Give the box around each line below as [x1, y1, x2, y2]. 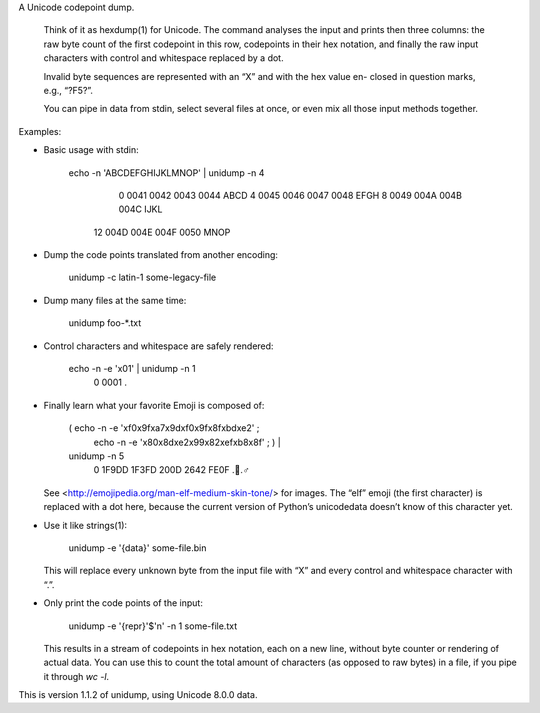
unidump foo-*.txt [68, 317, 142, 329]
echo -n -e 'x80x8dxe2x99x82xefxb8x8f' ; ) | [93, 436, 282, 448]
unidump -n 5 [68, 450, 125, 462]
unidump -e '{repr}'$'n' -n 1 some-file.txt [68, 620, 238, 632]
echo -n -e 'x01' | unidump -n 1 [68, 363, 196, 375]
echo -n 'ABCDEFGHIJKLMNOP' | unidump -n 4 [68, 166, 265, 179]
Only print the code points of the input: [43, 597, 204, 609]
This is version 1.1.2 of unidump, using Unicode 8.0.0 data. [18, 689, 258, 701]
